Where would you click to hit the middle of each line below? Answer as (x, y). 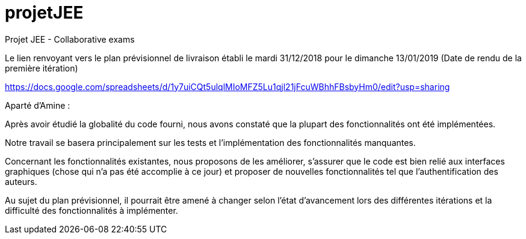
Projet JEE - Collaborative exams (70, 39)
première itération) (42, 68)
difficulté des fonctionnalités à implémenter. (91, 210)
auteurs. (21, 181)
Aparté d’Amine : (38, 105)
